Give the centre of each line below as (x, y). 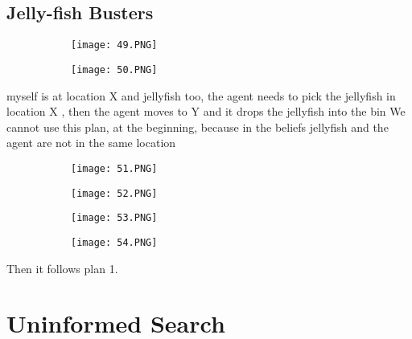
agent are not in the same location (91, 143)
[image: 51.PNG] (114, 168)
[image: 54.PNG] (114, 242)
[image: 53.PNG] (114, 218)
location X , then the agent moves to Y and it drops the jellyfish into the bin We (206, 111)
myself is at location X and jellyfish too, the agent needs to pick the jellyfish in (201, 95)
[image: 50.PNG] (114, 69)
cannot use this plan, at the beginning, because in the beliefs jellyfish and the (198, 127)
